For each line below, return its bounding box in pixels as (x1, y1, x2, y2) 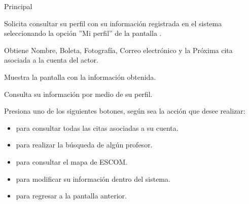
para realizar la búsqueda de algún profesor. (16, 139, 153, 150)
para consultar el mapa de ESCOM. (16, 156, 128, 167)
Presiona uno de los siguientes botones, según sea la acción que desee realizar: (4, 106, 245, 116)
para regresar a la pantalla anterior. (16, 190, 127, 201)
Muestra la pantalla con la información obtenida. (4, 71, 156, 82)
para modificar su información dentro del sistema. (16, 173, 170, 184)
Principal (4, 1, 32, 11)
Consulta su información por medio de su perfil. (4, 88, 153, 99)
